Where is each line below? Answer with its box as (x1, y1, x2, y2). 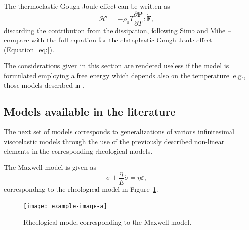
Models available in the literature (4, 104, 176, 119)
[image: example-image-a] (23, 203, 107, 210)
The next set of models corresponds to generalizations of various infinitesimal (4, 126, 234, 137)
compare (4, 35, 29, 45)
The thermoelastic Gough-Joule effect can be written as (4, 1, 170, 11)
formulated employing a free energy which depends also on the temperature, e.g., (4, 70, 246, 81)
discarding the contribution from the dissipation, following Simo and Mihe (4, 25, 226, 35)
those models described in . (4, 80, 85, 90)
